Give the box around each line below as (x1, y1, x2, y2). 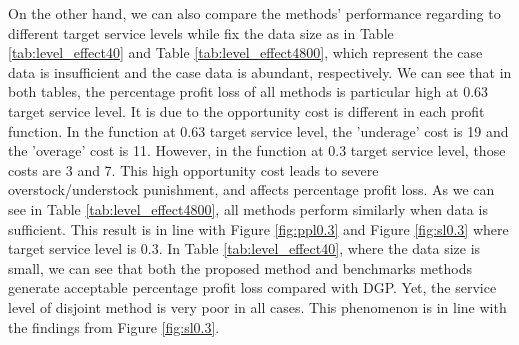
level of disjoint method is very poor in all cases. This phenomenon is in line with (8, 296, 507, 317)
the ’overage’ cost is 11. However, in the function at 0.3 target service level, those (8, 140, 506, 161)
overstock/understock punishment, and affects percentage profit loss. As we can (8, 179, 495, 200)
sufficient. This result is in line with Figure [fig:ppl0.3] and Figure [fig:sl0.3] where (8, 218, 509, 239)
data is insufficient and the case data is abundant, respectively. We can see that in (8, 61, 512, 82)
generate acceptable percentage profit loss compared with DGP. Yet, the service (8, 277, 497, 298)
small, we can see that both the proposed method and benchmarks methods (8, 257, 473, 278)
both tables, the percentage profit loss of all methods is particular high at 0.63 (8, 81, 489, 102)
